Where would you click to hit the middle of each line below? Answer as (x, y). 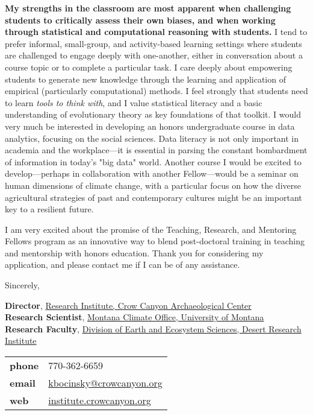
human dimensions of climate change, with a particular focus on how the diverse (153, 185)
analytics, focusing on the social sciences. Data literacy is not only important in (152, 138)
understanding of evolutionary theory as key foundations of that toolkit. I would (153, 114)
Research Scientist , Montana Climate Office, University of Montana (135, 317)
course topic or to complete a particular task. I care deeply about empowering (149, 67)
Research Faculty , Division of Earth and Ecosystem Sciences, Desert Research (153, 328)
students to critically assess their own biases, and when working (140, 20)
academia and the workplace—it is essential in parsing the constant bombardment (156, 150)
